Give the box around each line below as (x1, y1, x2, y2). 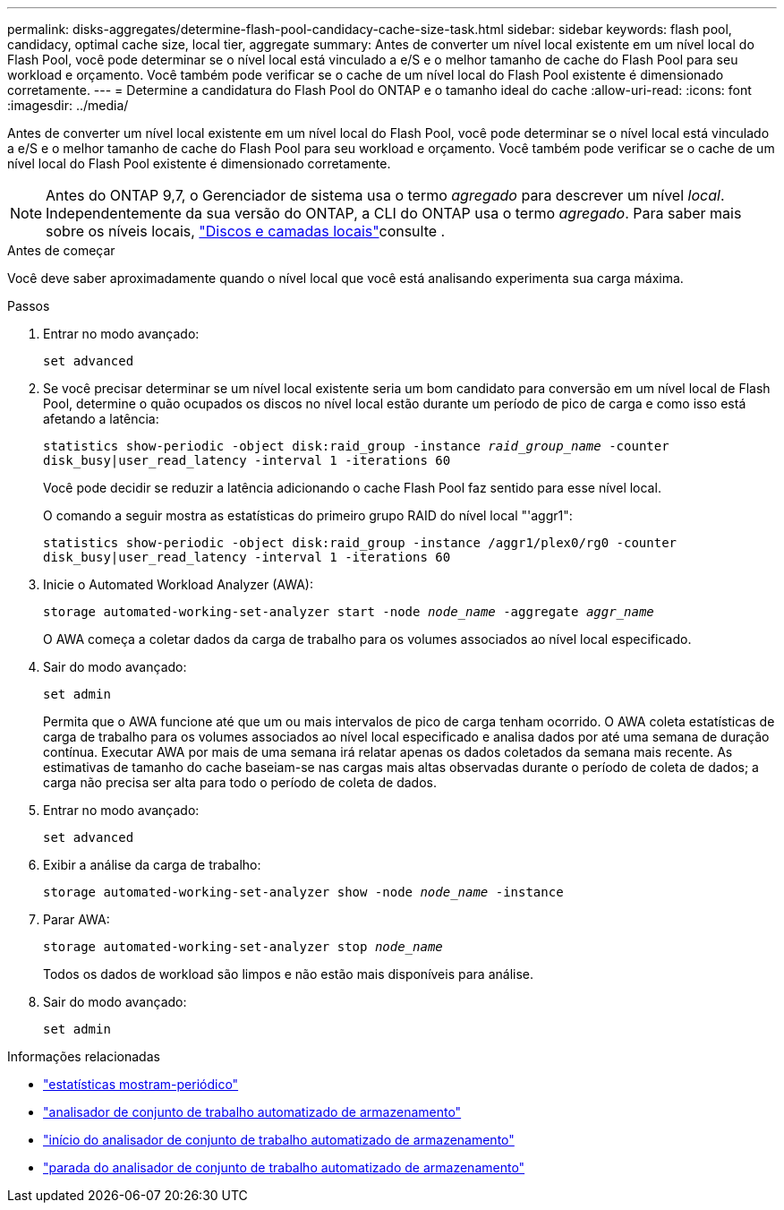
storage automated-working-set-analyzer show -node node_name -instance (43, 885, 564, 899)
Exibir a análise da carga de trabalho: (43, 857, 261, 872)
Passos (7, 298, 50, 313)
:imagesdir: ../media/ (7, 98, 129, 113)
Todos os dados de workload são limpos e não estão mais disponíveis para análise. (43, 966, 533, 982)
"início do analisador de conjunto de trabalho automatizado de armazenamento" (43, 1132, 515, 1147)
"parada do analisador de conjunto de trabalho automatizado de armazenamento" (43, 1160, 525, 1175)
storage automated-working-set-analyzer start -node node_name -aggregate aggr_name (43, 605, 654, 619)
